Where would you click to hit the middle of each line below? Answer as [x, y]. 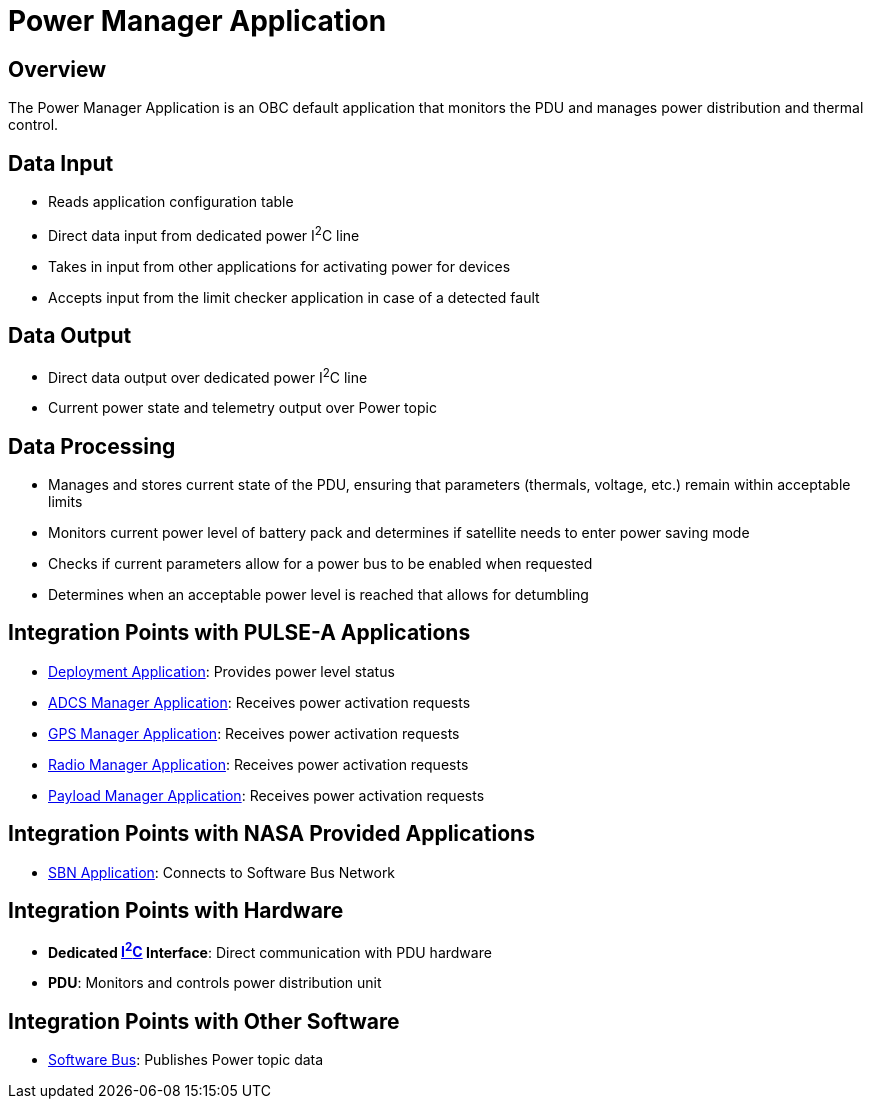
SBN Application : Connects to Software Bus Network [222, 872]
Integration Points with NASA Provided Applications [271, 834]
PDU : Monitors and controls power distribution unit [215, 983]
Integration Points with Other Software [204, 1021]
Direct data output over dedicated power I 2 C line [208, 375]
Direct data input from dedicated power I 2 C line [204, 234]
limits [65, 502]
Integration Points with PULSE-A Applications [239, 633]
